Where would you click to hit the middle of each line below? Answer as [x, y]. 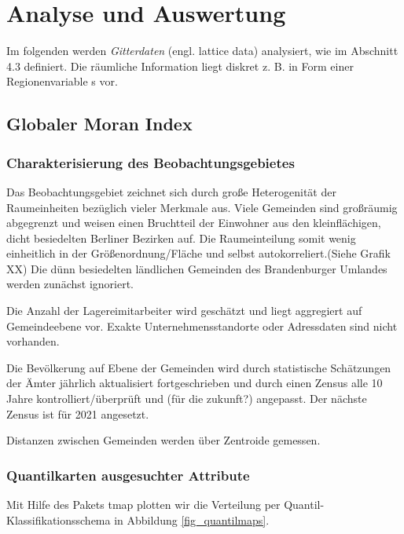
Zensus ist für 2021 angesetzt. [78, 413]
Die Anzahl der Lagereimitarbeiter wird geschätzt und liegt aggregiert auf [184, 311]
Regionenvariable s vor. [62, 81]
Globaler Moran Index [99, 124]
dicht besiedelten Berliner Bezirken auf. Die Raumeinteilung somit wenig [181, 238]
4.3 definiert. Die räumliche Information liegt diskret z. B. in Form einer [180, 66]
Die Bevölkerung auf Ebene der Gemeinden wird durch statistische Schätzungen [199, 367]
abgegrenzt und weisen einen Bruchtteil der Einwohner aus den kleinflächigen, [194, 223]
